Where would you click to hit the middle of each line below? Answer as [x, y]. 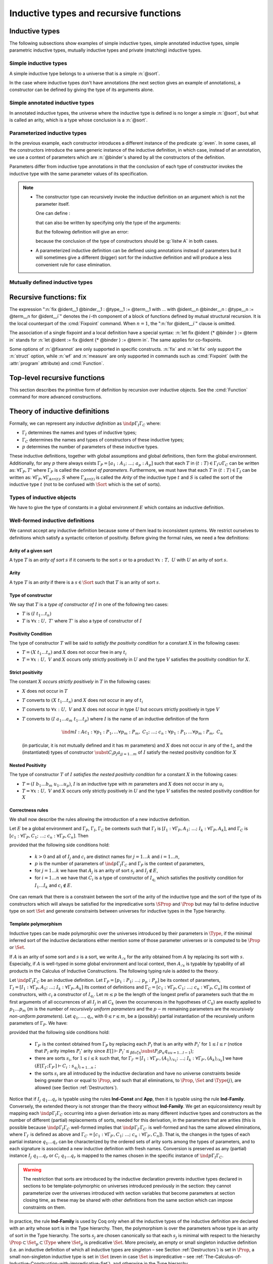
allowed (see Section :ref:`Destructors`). [76, 1088]
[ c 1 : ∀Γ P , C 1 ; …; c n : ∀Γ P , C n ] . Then [49, 836]
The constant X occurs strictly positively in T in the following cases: [80, 682]
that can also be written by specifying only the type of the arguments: [108, 222]
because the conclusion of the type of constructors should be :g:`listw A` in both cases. [127, 241]
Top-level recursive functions [57, 377]
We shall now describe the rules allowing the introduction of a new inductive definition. [100, 820]
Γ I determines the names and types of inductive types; [79, 433]
